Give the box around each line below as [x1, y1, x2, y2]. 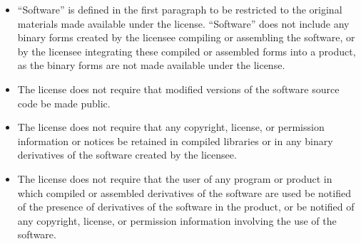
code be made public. [17, 95, 111, 110]
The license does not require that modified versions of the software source [17, 81, 340, 96]
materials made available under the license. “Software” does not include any [17, 16, 350, 31]
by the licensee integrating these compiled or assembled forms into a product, [17, 43, 356, 58]
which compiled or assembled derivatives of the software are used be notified [17, 185, 351, 200]
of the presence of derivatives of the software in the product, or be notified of [17, 199, 355, 214]
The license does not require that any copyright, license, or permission [17, 120, 325, 134]
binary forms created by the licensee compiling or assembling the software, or [17, 30, 355, 45]
